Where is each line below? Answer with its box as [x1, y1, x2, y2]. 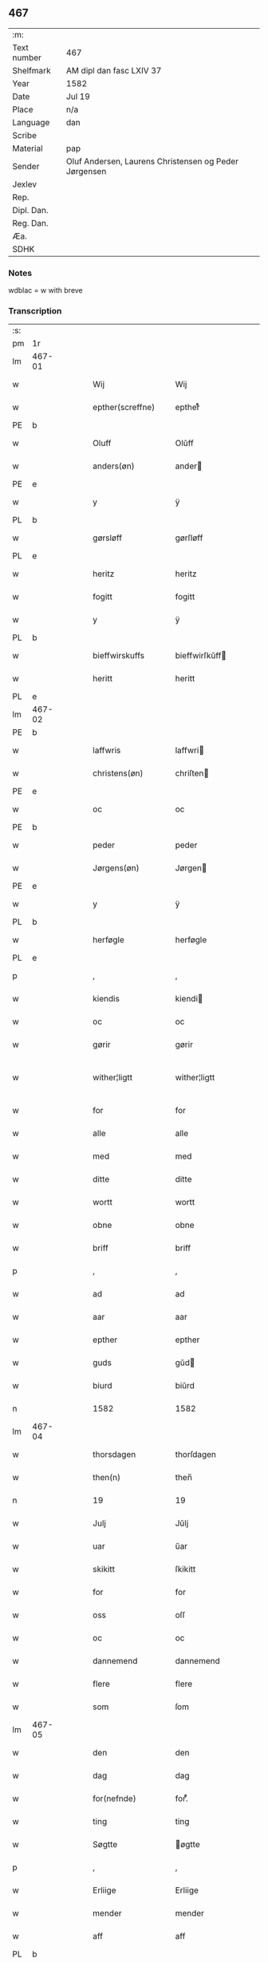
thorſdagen [175, 1449, 217, 1460]
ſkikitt [175, 1564, 196, 1575]
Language [12, 116, 50, 128]
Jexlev [12, 179, 37, 190]
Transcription [8, 306, 62, 317]
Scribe [12, 129, 37, 140]
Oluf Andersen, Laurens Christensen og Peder [66, 156, 239, 167]
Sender [12, 160, 40, 172]
